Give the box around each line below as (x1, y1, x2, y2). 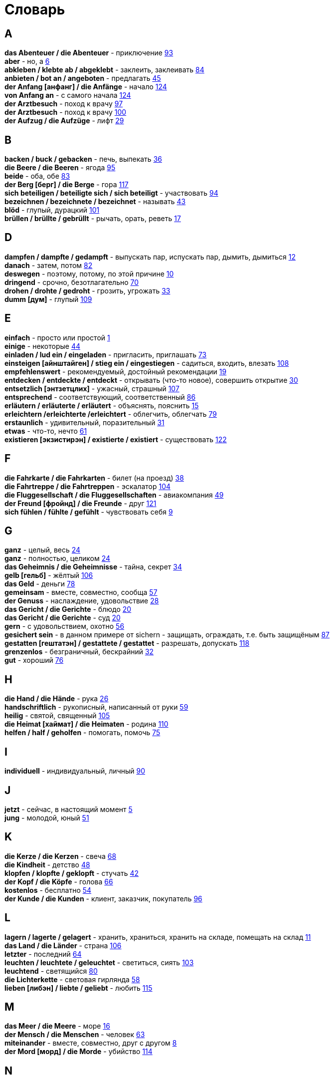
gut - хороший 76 (4, 656, 64, 665)
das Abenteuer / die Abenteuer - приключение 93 (4, 48, 173, 57)
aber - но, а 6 (4, 57, 50, 66)
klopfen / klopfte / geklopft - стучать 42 (4, 868, 139, 877)
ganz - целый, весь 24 (4, 545, 81, 554)
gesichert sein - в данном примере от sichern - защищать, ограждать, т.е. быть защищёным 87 (4, 630, 330, 639)
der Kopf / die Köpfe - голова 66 (4, 877, 113, 886)
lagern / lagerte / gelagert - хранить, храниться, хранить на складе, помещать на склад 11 (4, 932, 311, 941)
